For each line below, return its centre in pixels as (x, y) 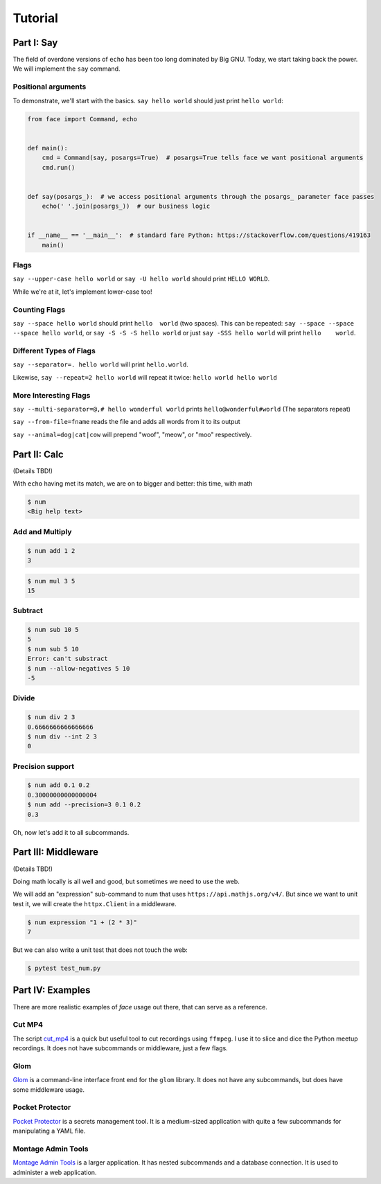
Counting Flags (39, 310)
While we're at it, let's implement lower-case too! (82, 292)
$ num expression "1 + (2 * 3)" (82, 922)
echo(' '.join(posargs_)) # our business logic (126, 206)
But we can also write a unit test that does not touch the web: (100, 950)
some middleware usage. (49, 1089)
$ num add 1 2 (51, 550)
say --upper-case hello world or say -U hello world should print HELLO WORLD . (141, 279)
